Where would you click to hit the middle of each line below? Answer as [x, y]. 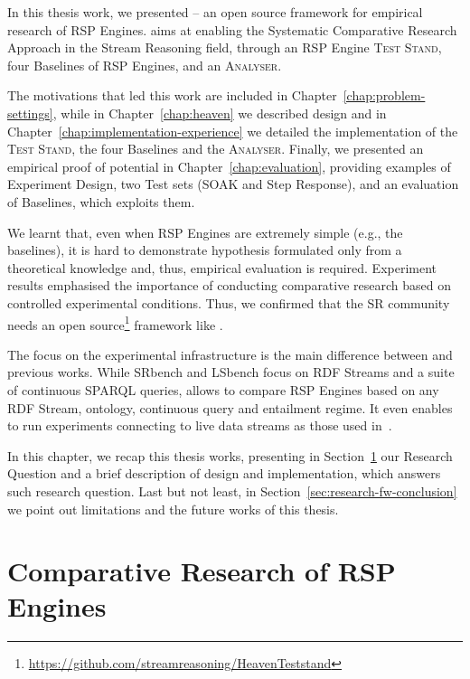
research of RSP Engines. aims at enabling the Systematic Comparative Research [232, 29]
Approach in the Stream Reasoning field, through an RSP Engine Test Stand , [225, 47]
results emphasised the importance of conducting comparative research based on [230, 285]
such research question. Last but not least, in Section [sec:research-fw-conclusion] [232, 490]
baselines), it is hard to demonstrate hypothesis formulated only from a [205, 250]
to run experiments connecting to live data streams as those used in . [200, 425]
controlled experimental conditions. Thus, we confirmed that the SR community [229, 302]
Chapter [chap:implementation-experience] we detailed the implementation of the [233, 131]
